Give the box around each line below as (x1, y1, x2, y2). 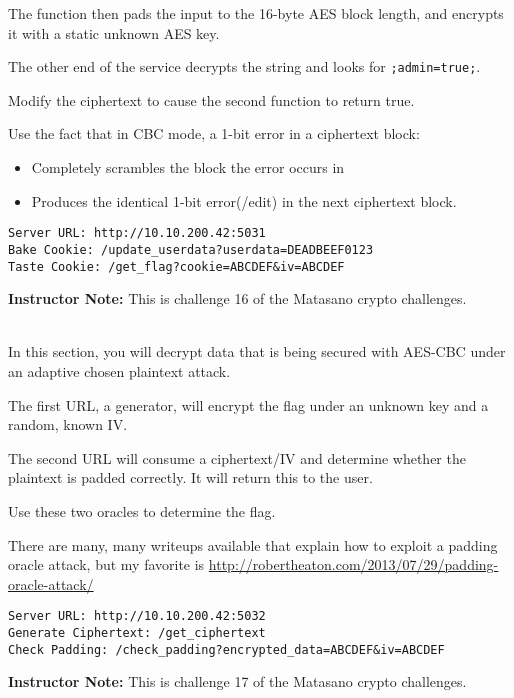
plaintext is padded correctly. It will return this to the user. (8, 467, 373, 488)
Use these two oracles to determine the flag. (8, 500, 276, 521)
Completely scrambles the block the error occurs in (31, 157, 345, 178)
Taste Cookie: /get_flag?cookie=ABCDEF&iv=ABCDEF (8, 259, 345, 274)
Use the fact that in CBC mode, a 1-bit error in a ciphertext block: (8, 123, 420, 144)
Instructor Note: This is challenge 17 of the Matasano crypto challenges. (8, 671, 467, 692)
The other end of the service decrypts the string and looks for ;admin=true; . (8, 56, 481, 77)
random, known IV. (8, 414, 128, 435)
